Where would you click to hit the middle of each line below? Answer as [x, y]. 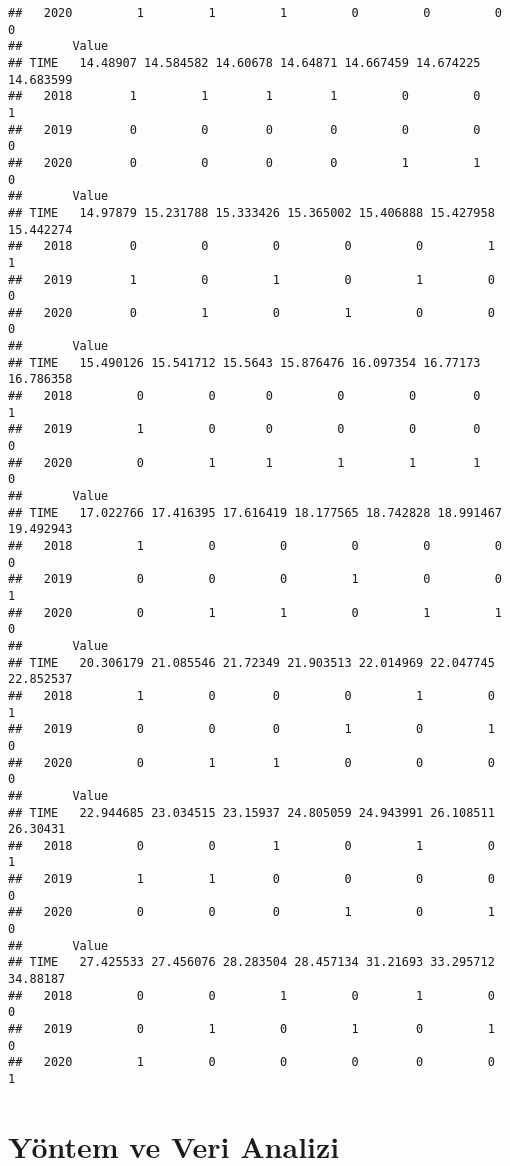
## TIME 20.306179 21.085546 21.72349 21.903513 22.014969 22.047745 [251, 662]
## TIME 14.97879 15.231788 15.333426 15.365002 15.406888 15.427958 [251, 212]
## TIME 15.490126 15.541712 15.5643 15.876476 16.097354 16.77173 [244, 362]
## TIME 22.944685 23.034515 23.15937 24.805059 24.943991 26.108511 [251, 812]
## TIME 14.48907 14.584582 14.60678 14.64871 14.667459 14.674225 [244, 62]
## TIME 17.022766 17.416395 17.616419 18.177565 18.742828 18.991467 [255, 512]
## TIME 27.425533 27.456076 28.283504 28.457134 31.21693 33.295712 [251, 962]
